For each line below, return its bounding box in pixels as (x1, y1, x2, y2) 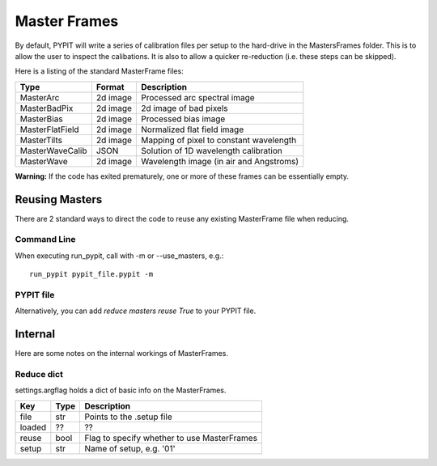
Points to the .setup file (84, 411, 173, 422)
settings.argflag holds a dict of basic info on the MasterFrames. (15, 385, 227, 396)
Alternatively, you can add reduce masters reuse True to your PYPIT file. (15, 306, 257, 316)
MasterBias (19, 113, 64, 125)
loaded (19, 422, 47, 433)
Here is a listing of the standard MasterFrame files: (15, 66, 184, 76)
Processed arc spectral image (141, 91, 255, 103)
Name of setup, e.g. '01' (84, 443, 176, 454)
